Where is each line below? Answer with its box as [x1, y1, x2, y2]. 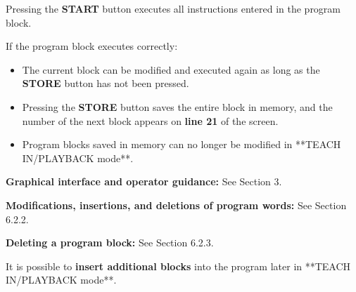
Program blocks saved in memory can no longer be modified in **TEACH [22, 137, 341, 152]
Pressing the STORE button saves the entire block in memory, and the [22, 99, 333, 114]
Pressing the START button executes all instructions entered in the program [6, 1, 341, 15]
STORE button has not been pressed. [22, 76, 189, 91]
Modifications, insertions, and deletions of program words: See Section [6, 197, 347, 212]
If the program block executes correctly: [6, 39, 178, 53]
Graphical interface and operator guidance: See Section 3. [6, 174, 282, 189]
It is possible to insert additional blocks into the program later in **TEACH [6, 258, 351, 273]
